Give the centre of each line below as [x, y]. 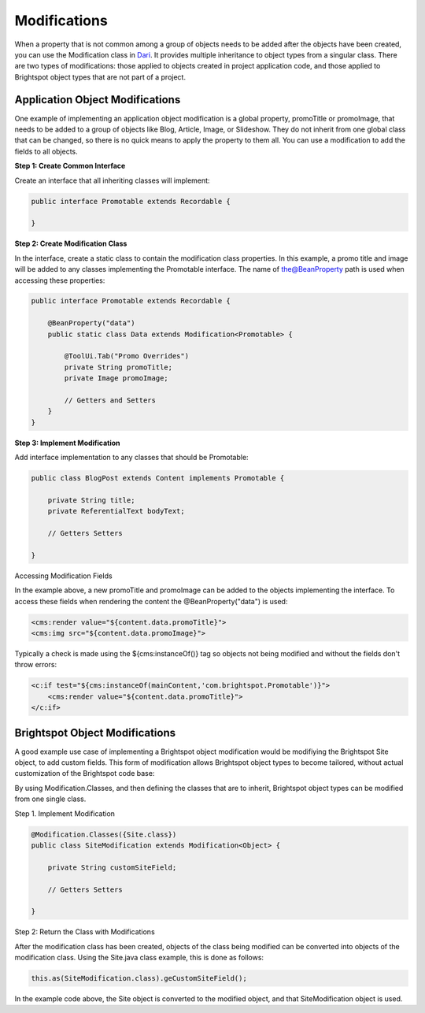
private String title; [91, 500]
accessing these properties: [60, 280]
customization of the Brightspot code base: [85, 774]
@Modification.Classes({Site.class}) [104, 834]
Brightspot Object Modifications [95, 733]
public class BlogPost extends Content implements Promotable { [158, 478]
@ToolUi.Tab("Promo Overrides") [126, 356]
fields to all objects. [46, 151]
